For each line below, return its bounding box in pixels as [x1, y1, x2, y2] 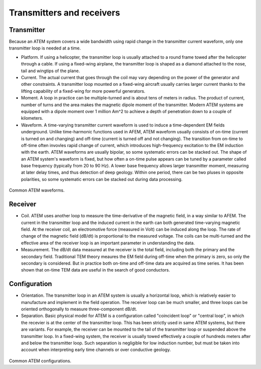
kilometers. [21, 115, 43, 121]
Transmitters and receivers [9, 7, 120, 18]
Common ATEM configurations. [9, 358, 72, 364]
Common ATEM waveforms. [9, 187, 65, 193]
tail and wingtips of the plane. [21, 68, 80, 74]
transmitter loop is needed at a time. [9, 45, 81, 51]
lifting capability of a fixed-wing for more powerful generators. [21, 88, 145, 94]
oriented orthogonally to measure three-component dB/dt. [21, 306, 137, 312]
